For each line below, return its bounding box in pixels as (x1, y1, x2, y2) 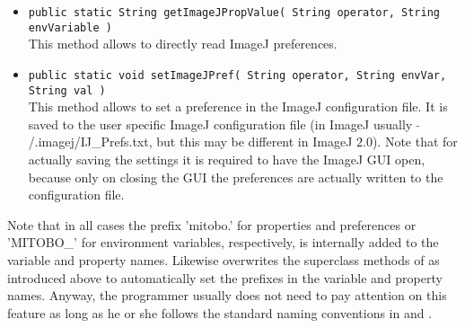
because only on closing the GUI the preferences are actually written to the (28, 167, 443, 186)
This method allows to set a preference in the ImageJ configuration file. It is (28, 97, 448, 116)
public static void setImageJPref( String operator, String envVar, (28, 68, 447, 82)
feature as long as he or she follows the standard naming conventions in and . (7, 303, 433, 322)
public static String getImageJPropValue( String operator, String (28, 6, 440, 19)
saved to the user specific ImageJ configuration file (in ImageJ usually (28, 114, 413, 133)
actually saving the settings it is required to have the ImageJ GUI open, (28, 150, 426, 168)
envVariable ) (28, 21, 112, 34)
